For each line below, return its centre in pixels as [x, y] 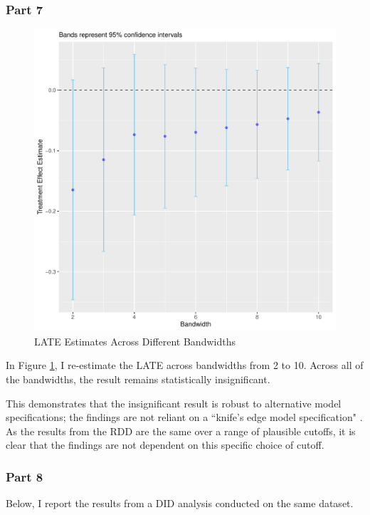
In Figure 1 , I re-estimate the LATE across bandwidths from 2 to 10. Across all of [185, 365]
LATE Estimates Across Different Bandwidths [135, 341]
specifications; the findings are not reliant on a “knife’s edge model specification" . [184, 417]
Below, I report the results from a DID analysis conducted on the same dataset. [180, 503]
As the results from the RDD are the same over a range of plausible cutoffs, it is [181, 431]
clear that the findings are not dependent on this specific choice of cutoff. [165, 445]
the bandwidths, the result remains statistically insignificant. [138, 379]
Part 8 [25, 476]
